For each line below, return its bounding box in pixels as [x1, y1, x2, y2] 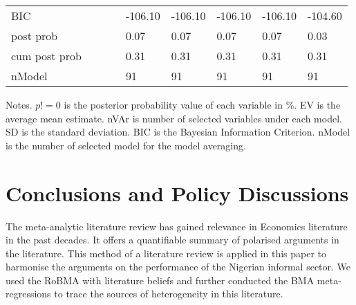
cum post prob [11, 48, 82, 64]
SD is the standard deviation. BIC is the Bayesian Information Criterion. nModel [6, 124, 350, 139]
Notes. [6, 98, 32, 111]
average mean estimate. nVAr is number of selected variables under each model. [6, 111, 342, 125]
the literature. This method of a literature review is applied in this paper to [6, 246, 327, 260]
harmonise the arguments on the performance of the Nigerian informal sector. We [6, 259, 351, 274]
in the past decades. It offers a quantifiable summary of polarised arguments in [6, 232, 339, 247]
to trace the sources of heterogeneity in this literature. [54, 286, 283, 301]
